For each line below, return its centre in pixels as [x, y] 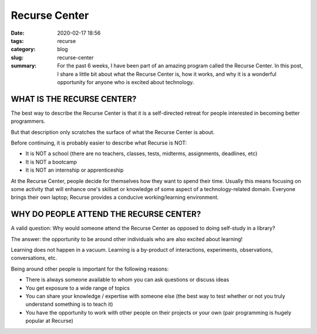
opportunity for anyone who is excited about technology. [126, 82]
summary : [24, 66]
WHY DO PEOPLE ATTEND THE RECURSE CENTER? [106, 214]
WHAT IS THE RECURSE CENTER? [74, 99]
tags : [17, 41]
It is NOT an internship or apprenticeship [75, 170]
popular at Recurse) [49, 321]
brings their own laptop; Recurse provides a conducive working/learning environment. [115, 198]
